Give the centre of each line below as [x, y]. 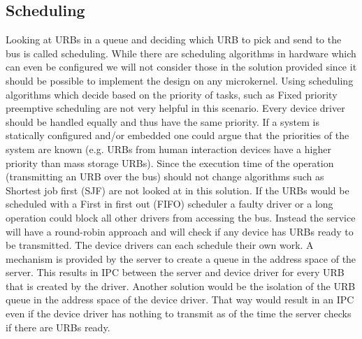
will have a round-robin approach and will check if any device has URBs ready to [180, 231]
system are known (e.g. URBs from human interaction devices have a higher [168, 149]
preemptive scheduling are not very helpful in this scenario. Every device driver [175, 108]
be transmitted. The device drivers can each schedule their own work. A [160, 245]
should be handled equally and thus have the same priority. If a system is [162, 121]
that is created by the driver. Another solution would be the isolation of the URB [181, 286]
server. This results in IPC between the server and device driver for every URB [175, 272]
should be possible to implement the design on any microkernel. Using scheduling [180, 80]
